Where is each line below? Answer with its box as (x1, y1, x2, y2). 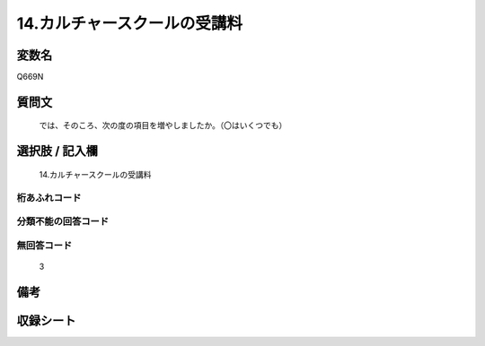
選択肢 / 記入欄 (16, 143, 99, 159)
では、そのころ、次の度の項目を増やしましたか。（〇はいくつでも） (39, 120, 287, 131)
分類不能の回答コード (16, 215, 110, 228)
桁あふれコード (16, 191, 82, 203)
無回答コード (16, 238, 73, 251)
